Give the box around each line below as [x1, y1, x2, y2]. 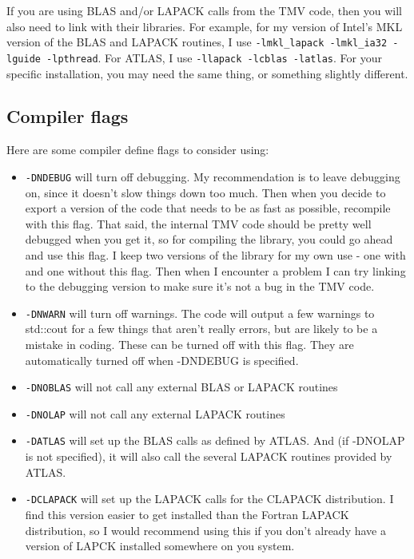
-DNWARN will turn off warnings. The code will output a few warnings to [25, 304, 375, 321]
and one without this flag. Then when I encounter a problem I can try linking [25, 262, 406, 279]
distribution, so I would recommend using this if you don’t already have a [25, 521, 386, 538]
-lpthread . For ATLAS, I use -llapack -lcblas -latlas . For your [46, 49, 382, 65]
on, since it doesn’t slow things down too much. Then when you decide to [25, 184, 386, 200]
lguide [6, 53, 41, 65]
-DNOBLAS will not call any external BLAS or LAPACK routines [25, 379, 338, 395]
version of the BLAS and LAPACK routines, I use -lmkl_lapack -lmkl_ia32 [6, 34, 388, 50]
